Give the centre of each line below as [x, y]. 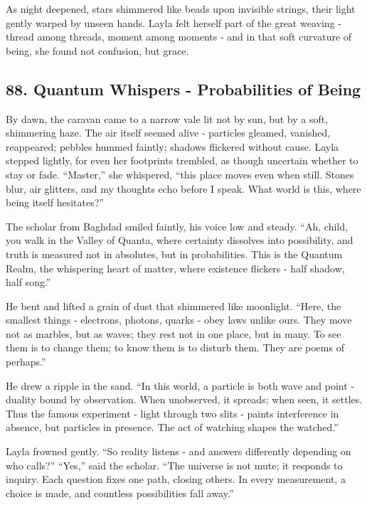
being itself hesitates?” [55, 202]
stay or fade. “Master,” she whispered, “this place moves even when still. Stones [180, 174]
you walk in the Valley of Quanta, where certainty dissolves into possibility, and [180, 240]
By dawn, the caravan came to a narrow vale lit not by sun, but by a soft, [167, 118]
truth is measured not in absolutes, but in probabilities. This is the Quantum [174, 254]
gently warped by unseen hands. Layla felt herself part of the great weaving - [174, 22]
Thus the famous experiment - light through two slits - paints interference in [172, 413]
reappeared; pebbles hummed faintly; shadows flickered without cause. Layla [172, 146]
